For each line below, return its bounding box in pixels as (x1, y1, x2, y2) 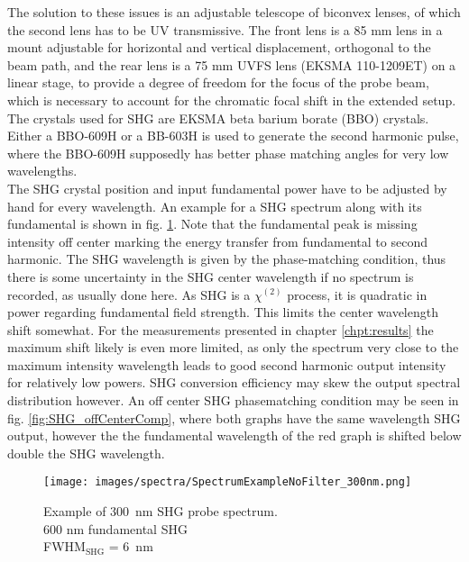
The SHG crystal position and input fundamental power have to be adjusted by (7, 178, 447, 197)
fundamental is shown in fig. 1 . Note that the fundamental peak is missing (7, 214, 418, 233)
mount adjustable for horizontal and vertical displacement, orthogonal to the (7, 38, 431, 57)
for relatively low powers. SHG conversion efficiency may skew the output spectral (7, 373, 461, 392)
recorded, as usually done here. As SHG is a (7, 285, 251, 304)
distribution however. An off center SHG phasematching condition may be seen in (7, 391, 459, 410)
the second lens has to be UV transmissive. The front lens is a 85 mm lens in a (7, 20, 443, 39)
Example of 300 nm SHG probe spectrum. (43, 502, 278, 521)
